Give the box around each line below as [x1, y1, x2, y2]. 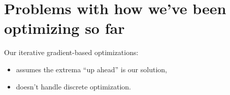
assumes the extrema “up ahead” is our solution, [16, 64, 167, 74]
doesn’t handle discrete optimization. [16, 81, 131, 91]
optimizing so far [4, 18, 125, 38]
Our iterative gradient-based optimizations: [4, 47, 139, 58]
